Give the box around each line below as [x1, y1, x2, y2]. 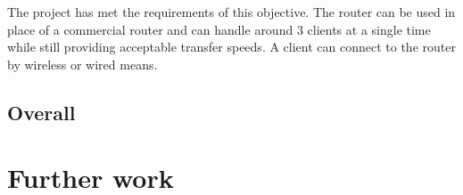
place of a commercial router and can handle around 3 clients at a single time [7, 20, 431, 38]
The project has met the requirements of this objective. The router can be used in [7, 3, 456, 20]
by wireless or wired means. [7, 54, 158, 73]
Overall [7, 98, 76, 126]
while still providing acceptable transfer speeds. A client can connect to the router [7, 37, 456, 56]
